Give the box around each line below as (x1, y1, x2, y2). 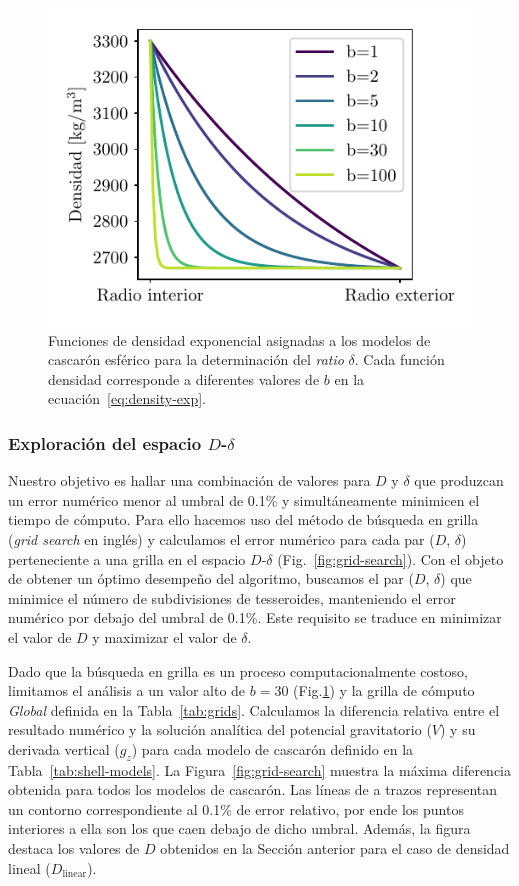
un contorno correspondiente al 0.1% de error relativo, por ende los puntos (8, 798, 464, 819)
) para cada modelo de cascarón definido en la (131, 738, 414, 759)
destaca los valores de (8, 838, 140, 859)
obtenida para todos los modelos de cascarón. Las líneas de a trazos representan (8, 779, 498, 800)
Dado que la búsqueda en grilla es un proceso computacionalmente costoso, (8, 660, 468, 681)
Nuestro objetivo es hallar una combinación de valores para (8, 470, 371, 491)
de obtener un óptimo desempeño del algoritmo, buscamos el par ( (8, 568, 414, 589)
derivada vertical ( (8, 738, 120, 759)
